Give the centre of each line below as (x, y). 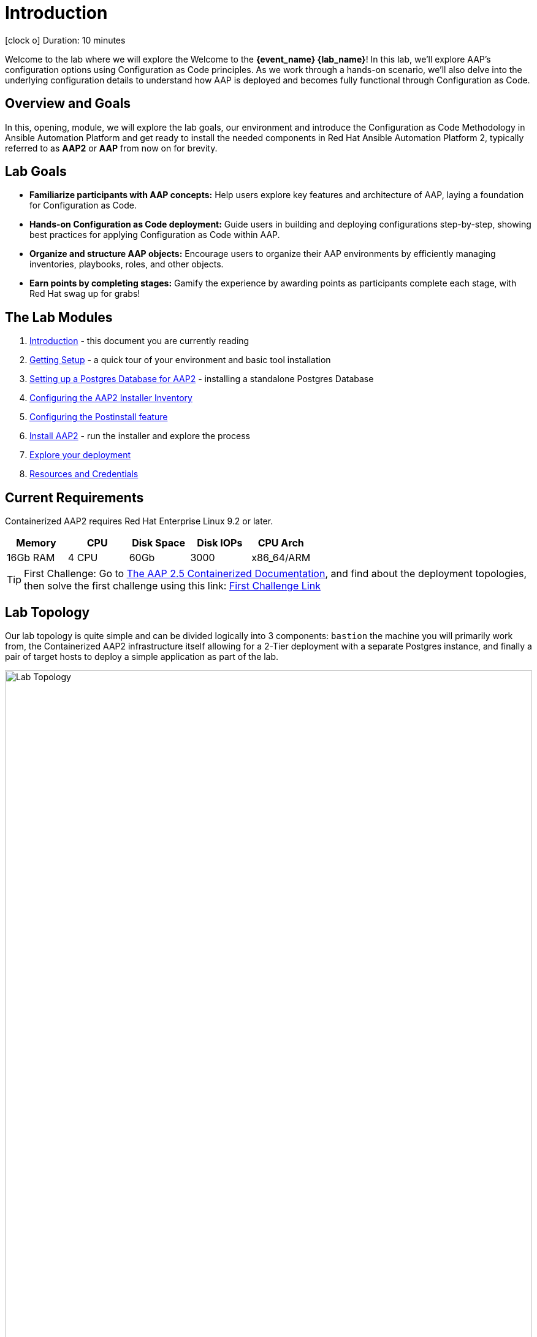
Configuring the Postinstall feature (99, 417)
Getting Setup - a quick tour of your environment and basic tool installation (180, 360)
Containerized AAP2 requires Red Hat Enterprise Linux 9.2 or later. (139, 521)
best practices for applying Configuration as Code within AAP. (155, 235)
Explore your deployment (80, 455)
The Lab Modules (59, 317)
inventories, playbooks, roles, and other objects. (127, 264)
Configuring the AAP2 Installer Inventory (111, 398)
